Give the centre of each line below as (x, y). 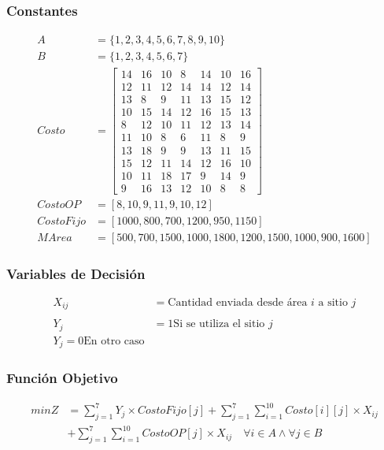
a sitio (333, 302)
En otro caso (114, 341)
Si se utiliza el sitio (219, 324)
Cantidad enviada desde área (238, 302)
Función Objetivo (62, 378)
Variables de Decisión (76, 273)
